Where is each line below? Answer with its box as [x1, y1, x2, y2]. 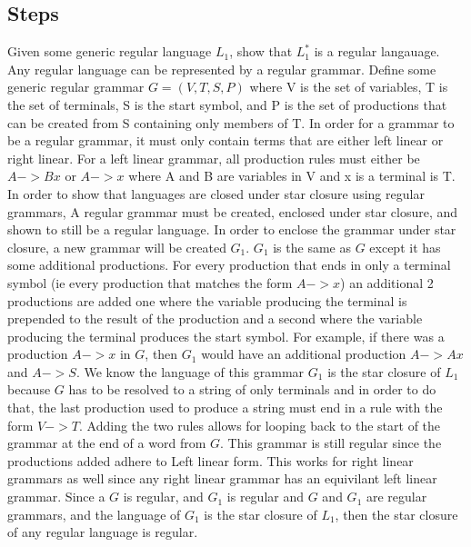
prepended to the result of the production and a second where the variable [7, 309, 423, 328]
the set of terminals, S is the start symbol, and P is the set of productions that [7, 94, 447, 114]
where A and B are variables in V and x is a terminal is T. [128, 166, 456, 185]
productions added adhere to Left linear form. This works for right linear [7, 451, 414, 470]
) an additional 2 [340, 273, 434, 292]
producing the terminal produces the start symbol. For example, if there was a [7, 326, 445, 345]
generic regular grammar [7, 77, 145, 96]
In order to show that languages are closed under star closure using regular [7, 184, 425, 203]
